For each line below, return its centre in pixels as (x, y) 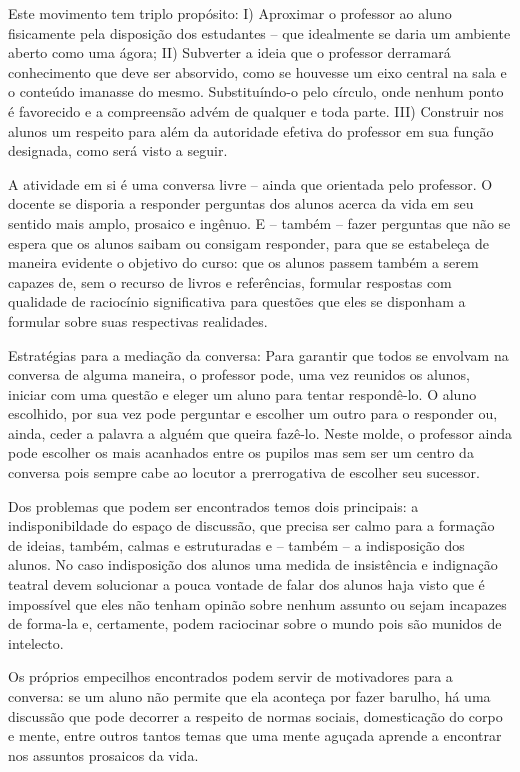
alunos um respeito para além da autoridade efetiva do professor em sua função (251, 130)
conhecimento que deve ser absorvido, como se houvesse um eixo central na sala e (257, 71)
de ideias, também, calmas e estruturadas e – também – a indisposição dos (236, 544)
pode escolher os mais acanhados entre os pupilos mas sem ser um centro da (241, 452)
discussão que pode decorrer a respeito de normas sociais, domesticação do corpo (255, 715)
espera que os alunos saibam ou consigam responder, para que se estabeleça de (248, 242)
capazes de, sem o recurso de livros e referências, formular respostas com (230, 281)
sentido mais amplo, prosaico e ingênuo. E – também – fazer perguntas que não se (259, 222)
